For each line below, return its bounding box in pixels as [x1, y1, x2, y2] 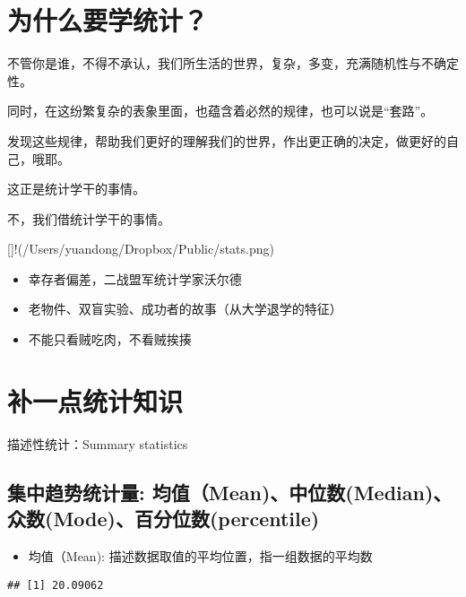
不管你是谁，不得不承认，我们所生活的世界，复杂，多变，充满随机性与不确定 [7, 54, 459, 73]
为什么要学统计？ [7, 2, 209, 39]
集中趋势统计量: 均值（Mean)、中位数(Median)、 [7, 478, 453, 506]
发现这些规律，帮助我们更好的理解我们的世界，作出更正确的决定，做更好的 [7, 131, 446, 150]
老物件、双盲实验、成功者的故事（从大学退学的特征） [28, 299, 342, 318]
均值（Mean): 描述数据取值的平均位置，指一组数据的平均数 [28, 546, 373, 565]
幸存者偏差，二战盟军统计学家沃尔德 [28, 269, 242, 288]
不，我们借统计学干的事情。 [7, 209, 170, 228]
